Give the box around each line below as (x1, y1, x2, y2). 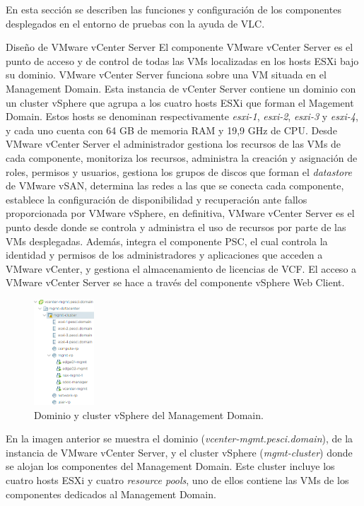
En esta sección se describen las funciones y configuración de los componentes (6, 2, 341, 16)
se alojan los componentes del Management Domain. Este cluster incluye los (6, 459, 335, 473)
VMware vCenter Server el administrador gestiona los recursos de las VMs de (6, 136, 341, 151)
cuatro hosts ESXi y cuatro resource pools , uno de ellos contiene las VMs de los (6, 472, 349, 487)
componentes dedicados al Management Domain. (6, 486, 216, 501)
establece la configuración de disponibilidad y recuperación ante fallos (6, 192, 307, 206)
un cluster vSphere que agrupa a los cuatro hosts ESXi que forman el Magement (6, 95, 354, 110)
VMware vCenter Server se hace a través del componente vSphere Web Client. (6, 275, 345, 290)
